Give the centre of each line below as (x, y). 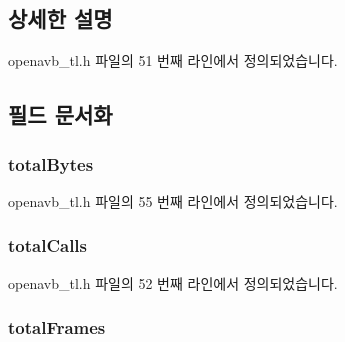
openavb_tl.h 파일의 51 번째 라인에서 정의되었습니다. (173, 60)
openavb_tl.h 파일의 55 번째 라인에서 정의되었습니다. (173, 200)
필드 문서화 (60, 114)
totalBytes (51, 163)
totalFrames (57, 327)
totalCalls (47, 245)
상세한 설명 (60, 18)
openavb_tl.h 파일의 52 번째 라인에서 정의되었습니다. (173, 282)
